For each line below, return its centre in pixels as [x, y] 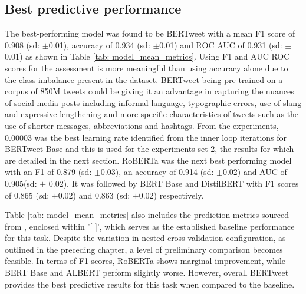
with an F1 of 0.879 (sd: [48, 172]
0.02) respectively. [171, 195]
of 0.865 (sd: [27, 195]
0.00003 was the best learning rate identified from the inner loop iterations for [146, 137]
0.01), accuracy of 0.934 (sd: [99, 44]
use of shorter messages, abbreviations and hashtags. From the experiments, [142, 125]
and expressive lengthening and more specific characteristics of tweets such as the [152, 114]
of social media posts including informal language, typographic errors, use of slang [153, 102]
